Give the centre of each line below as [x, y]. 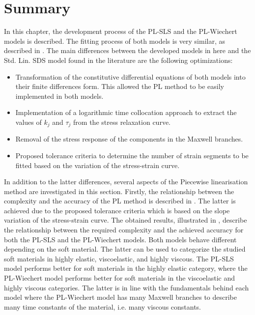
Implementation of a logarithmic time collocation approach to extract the [126, 112]
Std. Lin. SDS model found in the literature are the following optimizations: [118, 60]
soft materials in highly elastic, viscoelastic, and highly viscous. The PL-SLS [119, 258]
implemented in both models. [59, 96]
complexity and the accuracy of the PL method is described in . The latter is [120, 201]
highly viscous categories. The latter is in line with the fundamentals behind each [127, 287]
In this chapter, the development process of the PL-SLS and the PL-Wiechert [121, 31]
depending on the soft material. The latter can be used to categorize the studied [125, 249]
